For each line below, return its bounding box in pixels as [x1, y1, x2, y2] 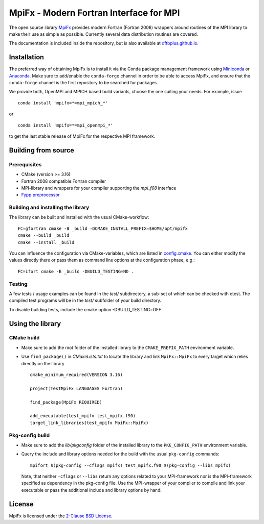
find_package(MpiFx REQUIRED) [30, 399, 103, 405]
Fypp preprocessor [21, 192, 60, 198]
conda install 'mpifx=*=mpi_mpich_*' [18, 100, 109, 105]
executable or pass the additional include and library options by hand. [21, 487, 162, 493]
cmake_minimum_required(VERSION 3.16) [30, 372, 123, 377]
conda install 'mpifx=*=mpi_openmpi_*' [18, 123, 113, 128]
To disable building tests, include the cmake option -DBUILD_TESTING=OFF [9, 306, 161, 312]
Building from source [9, 146, 74, 154]
